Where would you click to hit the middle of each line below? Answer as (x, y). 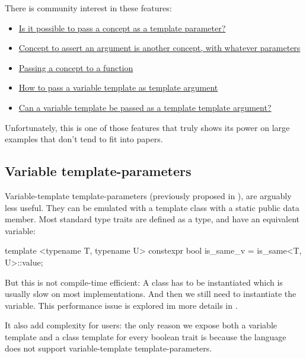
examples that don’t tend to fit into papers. (84, 139)
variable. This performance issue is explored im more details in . (121, 305)
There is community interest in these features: (88, 8)
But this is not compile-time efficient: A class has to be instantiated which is (144, 282)
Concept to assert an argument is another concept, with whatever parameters (160, 48)
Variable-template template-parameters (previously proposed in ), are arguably (148, 195)
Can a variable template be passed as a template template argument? (145, 107)
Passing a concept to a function (76, 67)
